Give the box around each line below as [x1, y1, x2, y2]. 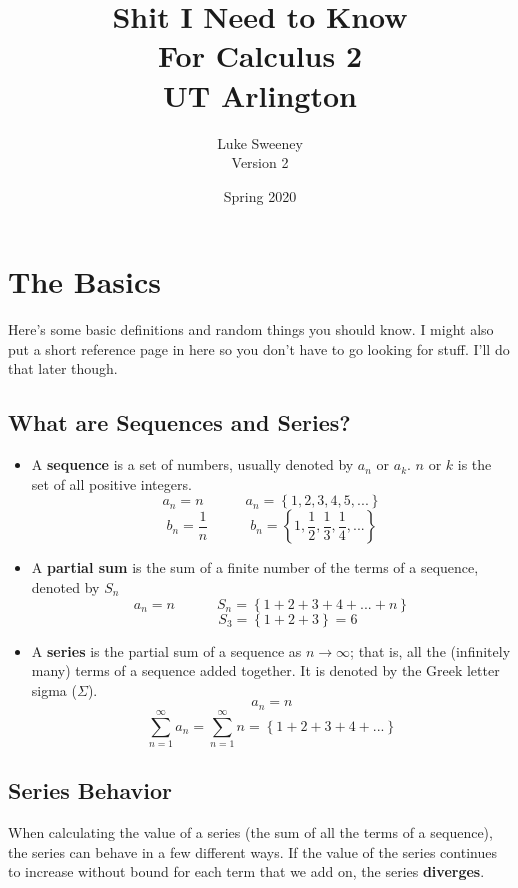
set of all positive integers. [31, 473, 192, 494]
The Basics [8, 261, 161, 302]
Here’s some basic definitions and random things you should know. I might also [8, 319, 494, 340]
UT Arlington [163, 74, 357, 115]
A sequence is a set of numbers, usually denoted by [31, 454, 354, 475]
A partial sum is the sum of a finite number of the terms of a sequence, [31, 557, 479, 578]
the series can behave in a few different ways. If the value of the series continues [8, 841, 497, 862]
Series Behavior [8, 775, 172, 806]
